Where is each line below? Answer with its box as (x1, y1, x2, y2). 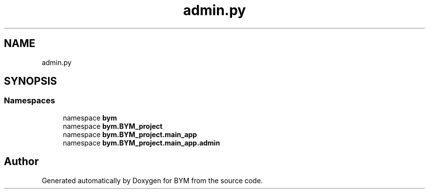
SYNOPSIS (4, 75, 57, 88)
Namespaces (4, 96, 55, 106)
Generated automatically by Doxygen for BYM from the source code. (42, 176, 263, 185)
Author (4, 155, 39, 168)
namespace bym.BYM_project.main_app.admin (63, 138, 220, 147)
